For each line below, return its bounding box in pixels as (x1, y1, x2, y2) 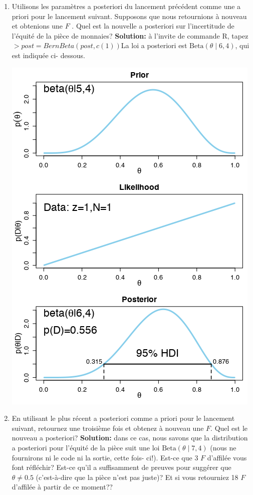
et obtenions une (12, 21, 63, 31)
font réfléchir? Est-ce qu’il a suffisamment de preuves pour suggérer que (12, 462, 231, 472)
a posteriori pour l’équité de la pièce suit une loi (12, 442, 160, 452)
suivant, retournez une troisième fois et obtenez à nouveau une (12, 422, 204, 433)
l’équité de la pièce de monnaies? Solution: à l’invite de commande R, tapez (12, 30, 248, 41)
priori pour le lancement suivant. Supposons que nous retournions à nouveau (12, 11, 247, 21)
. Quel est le (210, 422, 248, 433)
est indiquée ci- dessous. (12, 50, 85, 60)
